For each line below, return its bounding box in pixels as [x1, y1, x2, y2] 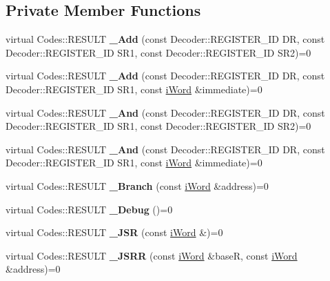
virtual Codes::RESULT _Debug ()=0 [6, 202, 173, 216]
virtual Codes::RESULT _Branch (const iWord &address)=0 [6, 178, 269, 193]
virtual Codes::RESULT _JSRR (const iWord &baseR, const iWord [6, 248, 298, 262]
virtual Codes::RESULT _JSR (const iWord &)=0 [6, 225, 223, 240]
